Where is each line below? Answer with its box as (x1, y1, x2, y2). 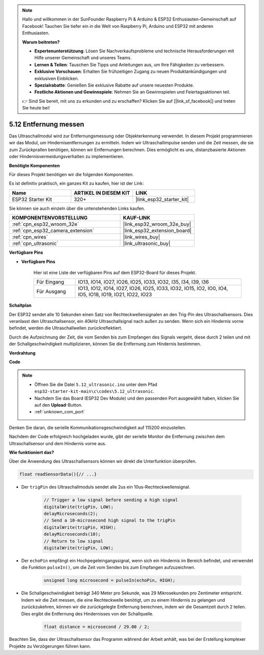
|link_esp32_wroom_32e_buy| (123, 221, 192, 227)
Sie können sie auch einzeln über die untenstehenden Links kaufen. (9, 205, 145, 211)
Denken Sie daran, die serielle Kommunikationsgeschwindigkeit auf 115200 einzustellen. (9, 425, 186, 430)
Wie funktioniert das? (9, 449, 54, 455)
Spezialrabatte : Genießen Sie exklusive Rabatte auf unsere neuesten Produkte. (34, 82, 194, 88)
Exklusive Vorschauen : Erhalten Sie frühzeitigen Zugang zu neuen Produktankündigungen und (34, 68, 227, 74)
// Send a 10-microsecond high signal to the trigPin (44, 518, 176, 523)
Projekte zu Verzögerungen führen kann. (9, 643, 91, 649)
